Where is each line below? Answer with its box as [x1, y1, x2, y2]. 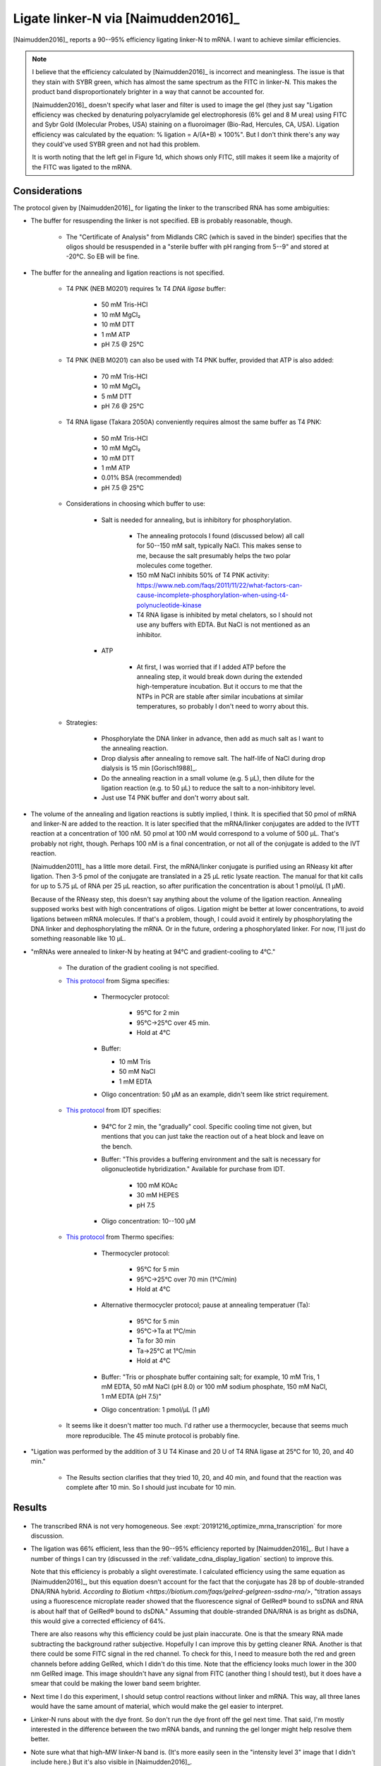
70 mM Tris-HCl [101, 372, 148, 381]
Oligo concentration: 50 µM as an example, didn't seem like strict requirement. [101, 1090, 329, 1098]
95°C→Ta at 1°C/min [136, 1327, 197, 1335]
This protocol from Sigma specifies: [66, 976, 170, 985]
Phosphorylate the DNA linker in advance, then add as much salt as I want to [101, 734, 324, 742]
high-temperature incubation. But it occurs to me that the [136, 682, 303, 691]
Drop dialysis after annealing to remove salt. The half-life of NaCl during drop [101, 754, 326, 762]
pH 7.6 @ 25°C [101, 402, 145, 410]
